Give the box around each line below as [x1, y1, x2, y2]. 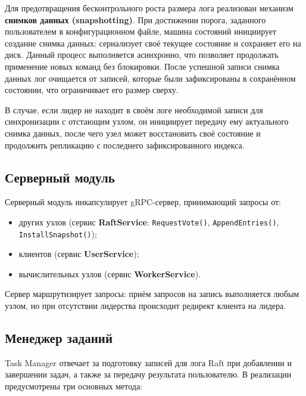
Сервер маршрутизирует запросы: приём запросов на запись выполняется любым [5, 287, 299, 300]
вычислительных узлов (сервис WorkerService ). [18, 267, 201, 280]
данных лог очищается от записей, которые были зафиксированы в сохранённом [5, 72, 296, 84]
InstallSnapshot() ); [18, 227, 97, 240]
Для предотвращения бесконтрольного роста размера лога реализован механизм [5, 2, 293, 14]
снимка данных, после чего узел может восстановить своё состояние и [5, 126, 261, 139]
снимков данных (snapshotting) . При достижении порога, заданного [5, 13, 266, 26]
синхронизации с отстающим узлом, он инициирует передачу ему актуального [5, 115, 289, 128]
